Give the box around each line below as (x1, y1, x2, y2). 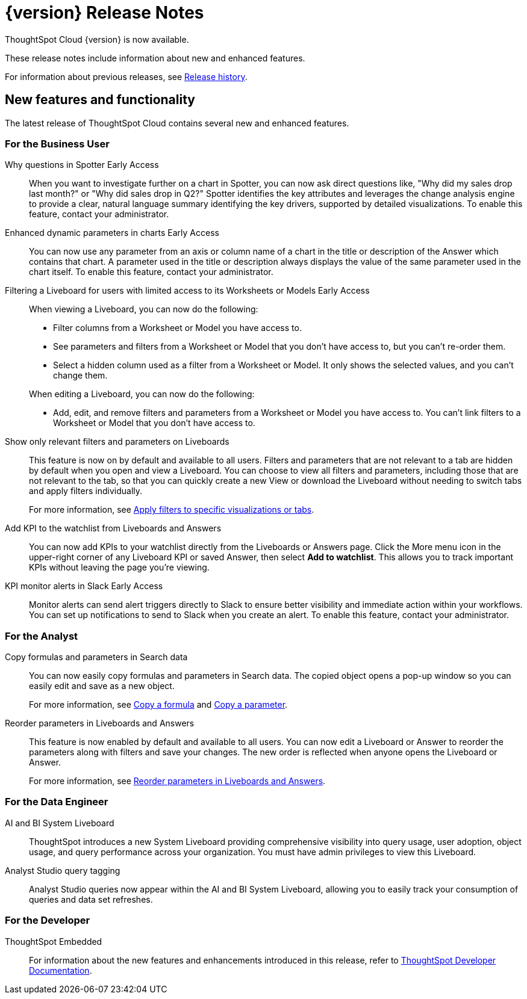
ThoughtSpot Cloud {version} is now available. (5, 34, 189, 45)
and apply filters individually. (29, 486, 143, 496)
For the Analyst (5, 629, 78, 642)
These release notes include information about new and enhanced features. (5, 52, 305, 63)
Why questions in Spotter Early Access (5, 159, 159, 170)
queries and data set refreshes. (29, 894, 153, 905)
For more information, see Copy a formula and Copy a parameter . (29, 699, 288, 710)
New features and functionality (5, 92, 195, 108)
